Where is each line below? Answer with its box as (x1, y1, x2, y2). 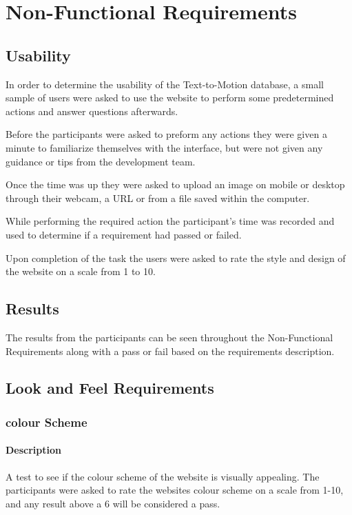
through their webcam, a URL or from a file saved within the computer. (6, 190, 310, 205)
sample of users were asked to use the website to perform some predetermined (6, 90, 334, 105)
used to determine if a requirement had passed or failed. (6, 227, 242, 241)
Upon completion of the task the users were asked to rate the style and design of (6, 250, 346, 265)
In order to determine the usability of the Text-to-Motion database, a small (6, 77, 324, 91)
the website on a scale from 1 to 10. (6, 264, 156, 279)
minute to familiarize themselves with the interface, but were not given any (6, 140, 323, 154)
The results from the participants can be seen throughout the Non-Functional (6, 330, 333, 344)
